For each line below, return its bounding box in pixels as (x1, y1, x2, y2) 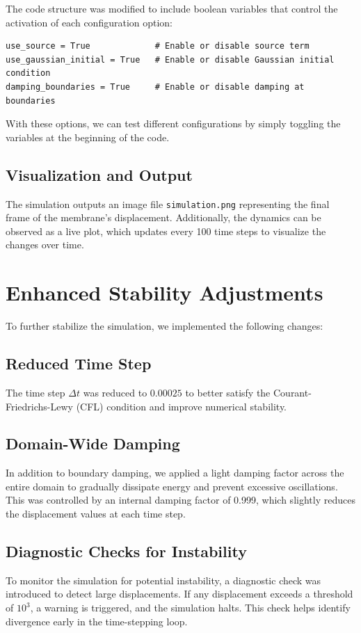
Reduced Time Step (6, 353, 152, 374)
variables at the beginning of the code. (6, 129, 170, 144)
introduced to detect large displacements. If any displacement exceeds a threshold (6, 586, 353, 601)
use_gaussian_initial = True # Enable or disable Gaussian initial (6, 54, 335, 65)
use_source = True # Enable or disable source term (6, 41, 310, 51)
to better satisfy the (185, 385, 271, 399)
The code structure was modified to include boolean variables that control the (6, 1, 338, 15)
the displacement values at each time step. (6, 506, 186, 521)
